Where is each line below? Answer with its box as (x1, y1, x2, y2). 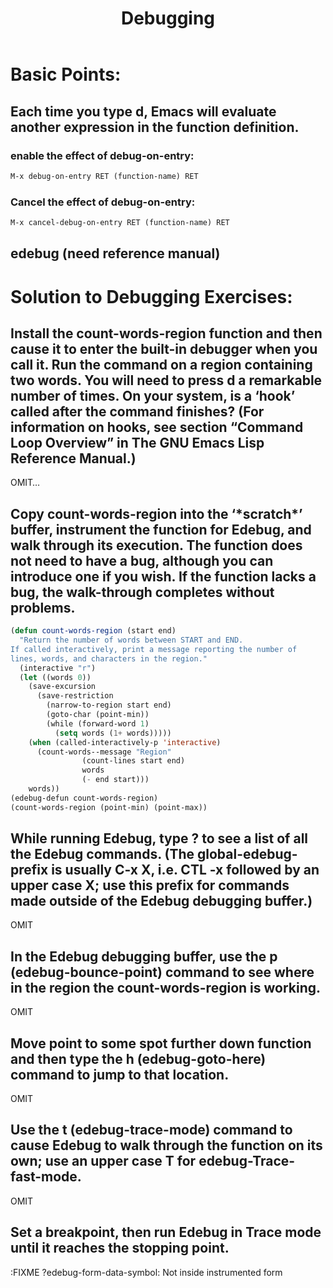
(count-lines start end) (81, 756, 186, 766)
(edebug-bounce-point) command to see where (10, 963, 315, 981)
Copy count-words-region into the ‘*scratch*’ (10, 505, 303, 522)
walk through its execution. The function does (10, 537, 303, 554)
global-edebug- (197, 846, 298, 863)
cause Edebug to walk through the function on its (10, 1137, 323, 1154)
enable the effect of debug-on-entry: (10, 148, 195, 162)
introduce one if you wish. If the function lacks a (10, 568, 317, 585)
